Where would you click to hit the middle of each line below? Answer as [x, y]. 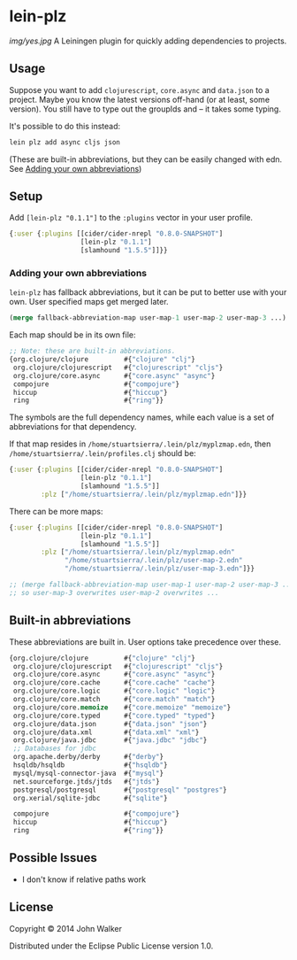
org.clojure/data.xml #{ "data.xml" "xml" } [106, 732]
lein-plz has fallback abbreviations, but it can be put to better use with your [148, 292]
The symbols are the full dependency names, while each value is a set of [142, 417]
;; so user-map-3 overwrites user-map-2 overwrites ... [114, 592]
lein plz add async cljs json [65, 142]
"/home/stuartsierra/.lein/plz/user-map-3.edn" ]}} [160, 569]
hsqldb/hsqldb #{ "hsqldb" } [90, 765]
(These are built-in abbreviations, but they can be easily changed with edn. [146, 159]
